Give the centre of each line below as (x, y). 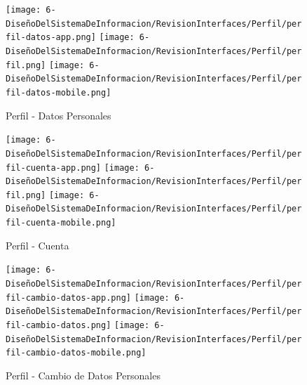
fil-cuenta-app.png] (54, 168)
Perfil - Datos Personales (59, 115)
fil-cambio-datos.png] (59, 325)
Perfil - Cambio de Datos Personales (83, 375)
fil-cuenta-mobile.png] (61, 223)
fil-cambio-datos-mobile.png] (76, 353)
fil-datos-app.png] (51, 38)
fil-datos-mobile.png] (59, 92)
